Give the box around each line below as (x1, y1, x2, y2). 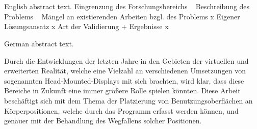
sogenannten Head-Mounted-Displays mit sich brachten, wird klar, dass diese (4, 75, 244, 86)
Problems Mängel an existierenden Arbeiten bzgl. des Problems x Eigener (4, 11, 240, 21)
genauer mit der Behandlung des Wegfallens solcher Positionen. (4, 115, 202, 126)
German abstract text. (4, 38, 74, 48)
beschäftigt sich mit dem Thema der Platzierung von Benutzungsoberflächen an (4, 95, 253, 106)
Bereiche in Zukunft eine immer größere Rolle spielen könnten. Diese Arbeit (4, 85, 241, 96)
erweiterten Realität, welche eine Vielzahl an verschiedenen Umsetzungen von (4, 65, 246, 76)
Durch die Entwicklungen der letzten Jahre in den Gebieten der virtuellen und (4, 55, 249, 66)
